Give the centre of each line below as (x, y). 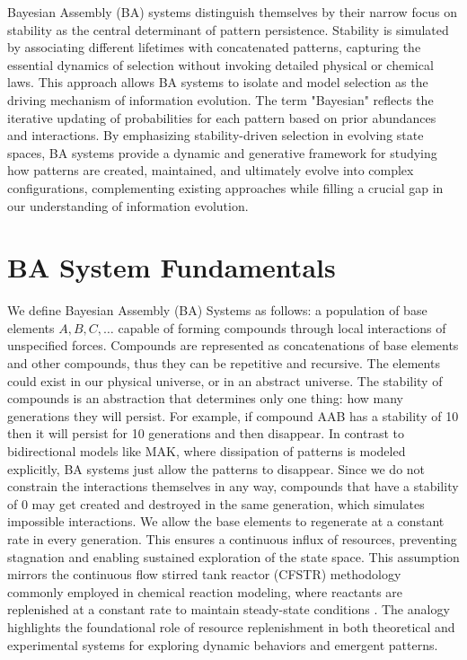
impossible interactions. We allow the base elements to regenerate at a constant (226, 521)
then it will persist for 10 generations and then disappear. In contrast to (206, 433)
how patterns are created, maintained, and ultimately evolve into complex (211, 170)
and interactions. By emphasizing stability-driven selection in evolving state (216, 135)
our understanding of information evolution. (128, 205)
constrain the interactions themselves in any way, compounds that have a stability (233, 486)
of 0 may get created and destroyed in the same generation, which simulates (216, 503)
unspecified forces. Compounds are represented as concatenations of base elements (233, 345)
